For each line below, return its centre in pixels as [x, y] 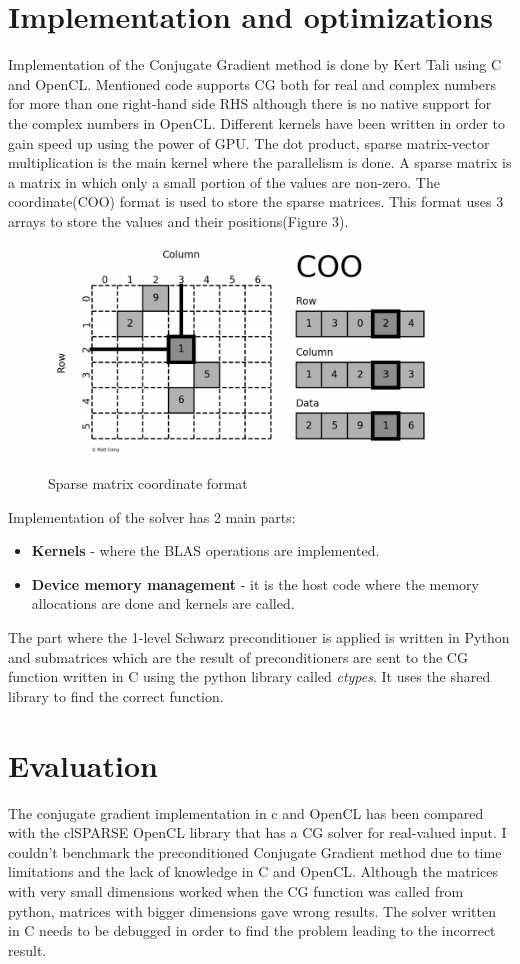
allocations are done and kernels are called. [163, 603]
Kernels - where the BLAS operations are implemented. [205, 550]
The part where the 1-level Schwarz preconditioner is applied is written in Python [259, 637]
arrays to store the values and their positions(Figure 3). [178, 220]
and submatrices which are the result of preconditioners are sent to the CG [238, 656]
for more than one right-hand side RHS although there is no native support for [250, 103]
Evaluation [83, 764]
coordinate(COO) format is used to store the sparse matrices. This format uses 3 [256, 201]
